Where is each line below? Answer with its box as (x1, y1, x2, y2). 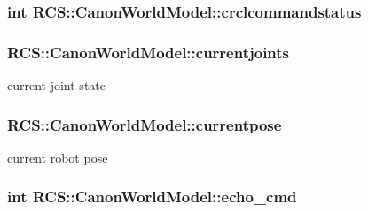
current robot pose (7, 148, 108, 166)
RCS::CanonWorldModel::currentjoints (7, 41, 290, 63)
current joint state (7, 76, 106, 95)
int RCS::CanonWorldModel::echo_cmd (7, 185, 297, 208)
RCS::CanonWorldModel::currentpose (7, 113, 282, 135)
